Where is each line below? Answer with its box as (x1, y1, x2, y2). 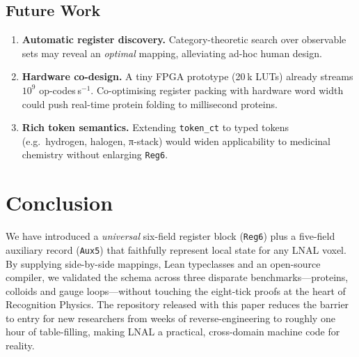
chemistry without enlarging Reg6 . (22, 147, 168, 162)
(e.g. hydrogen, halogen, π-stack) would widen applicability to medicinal (22, 133, 330, 148)
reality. (6, 338, 35, 353)
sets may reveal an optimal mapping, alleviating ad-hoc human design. (22, 45, 322, 60)
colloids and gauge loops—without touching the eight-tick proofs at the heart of (6, 283, 346, 298)
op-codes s (39, 82, 82, 97)
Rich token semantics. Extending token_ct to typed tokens (22, 120, 289, 135)
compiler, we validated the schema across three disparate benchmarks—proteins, (6, 270, 349, 284)
